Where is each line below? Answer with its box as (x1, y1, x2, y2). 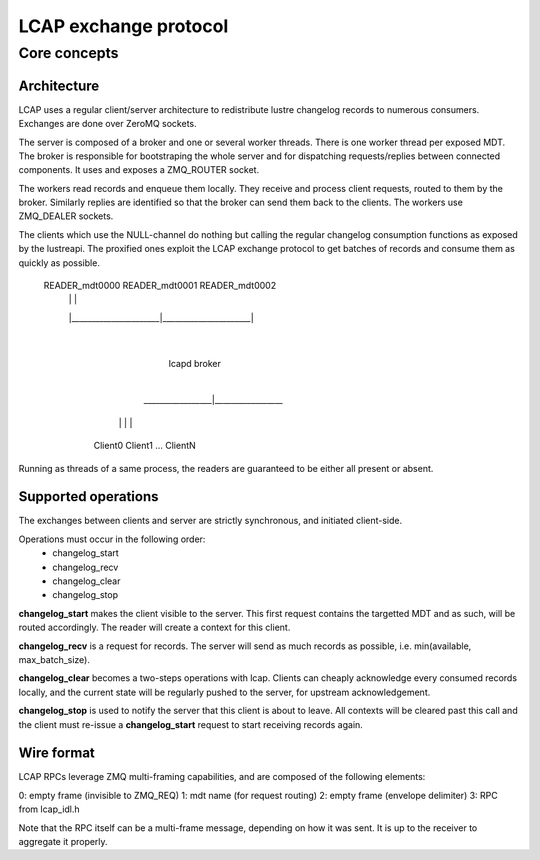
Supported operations (18, 488, 159, 505)
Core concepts (18, 44, 119, 62)
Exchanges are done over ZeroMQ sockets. (18, 118, 197, 130)
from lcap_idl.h (18, 803, 80, 815)
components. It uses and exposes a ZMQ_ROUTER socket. (18, 164, 260, 176)
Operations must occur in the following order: (18, 533, 206, 545)
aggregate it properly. (18, 835, 109, 847)
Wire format (18, 745, 95, 762)
